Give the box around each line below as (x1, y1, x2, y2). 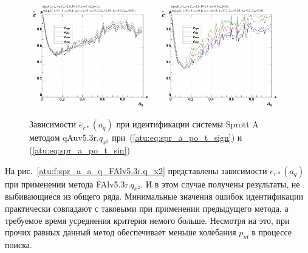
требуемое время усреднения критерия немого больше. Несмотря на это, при (5, 214, 290, 226)
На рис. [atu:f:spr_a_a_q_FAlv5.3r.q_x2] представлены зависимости (5, 164, 267, 177)
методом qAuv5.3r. (29, 131, 99, 144)
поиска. (5, 238, 32, 251)
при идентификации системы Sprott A (116, 118, 259, 130)
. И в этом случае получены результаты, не (140, 177, 300, 190)
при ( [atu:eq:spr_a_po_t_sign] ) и (112, 131, 242, 144)
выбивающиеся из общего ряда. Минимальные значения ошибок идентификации (5, 190, 303, 203)
